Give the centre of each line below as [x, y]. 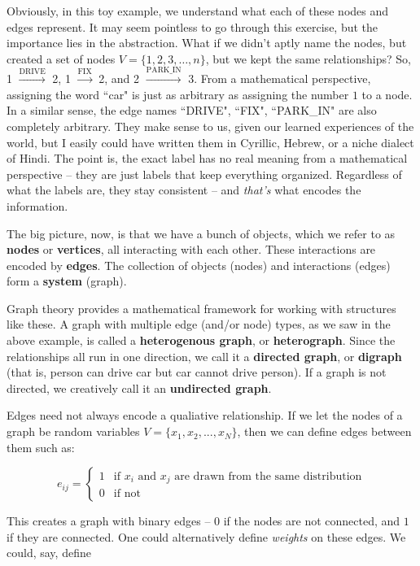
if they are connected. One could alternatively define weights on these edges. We [206, 536]
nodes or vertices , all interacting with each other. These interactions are [191, 249]
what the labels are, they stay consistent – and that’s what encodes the [184, 190]
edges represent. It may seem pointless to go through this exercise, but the [192, 26]
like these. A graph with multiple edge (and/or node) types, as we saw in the [199, 324]
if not [127, 494]
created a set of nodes [61, 58]
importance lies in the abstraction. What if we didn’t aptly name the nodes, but [207, 43]
